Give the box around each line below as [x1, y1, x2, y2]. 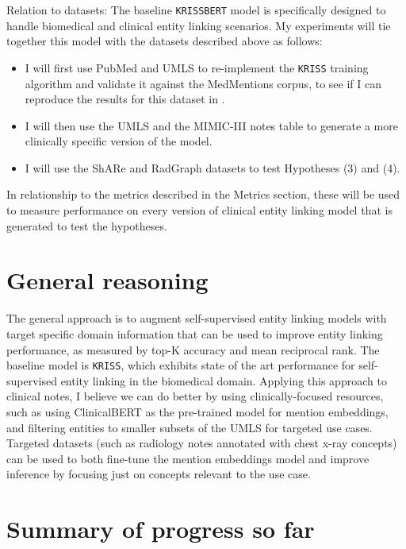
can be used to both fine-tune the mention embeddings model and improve [6, 450, 370, 466]
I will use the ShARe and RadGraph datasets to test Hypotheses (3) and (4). [25, 159, 400, 176]
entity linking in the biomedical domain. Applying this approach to [60, 372, 387, 389]
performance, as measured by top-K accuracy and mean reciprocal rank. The [6, 341, 380, 358]
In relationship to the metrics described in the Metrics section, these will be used [6, 186, 400, 203]
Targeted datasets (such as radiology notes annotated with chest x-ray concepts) [6, 435, 397, 451]
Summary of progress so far [6, 512, 315, 545]
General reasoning [6, 264, 209, 296]
